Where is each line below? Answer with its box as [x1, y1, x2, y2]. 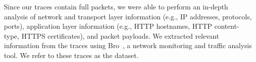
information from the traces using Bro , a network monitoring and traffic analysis [4, 40, 252, 51]
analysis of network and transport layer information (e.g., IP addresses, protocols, [4, 11, 252, 21]
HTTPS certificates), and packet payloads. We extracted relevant [21, 30, 219, 41]
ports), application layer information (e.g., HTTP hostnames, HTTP [4, 21, 212, 31]
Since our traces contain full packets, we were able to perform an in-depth [4, 1, 228, 11]
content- [214, 21, 239, 31]
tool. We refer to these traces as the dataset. [4, 50, 139, 60]
